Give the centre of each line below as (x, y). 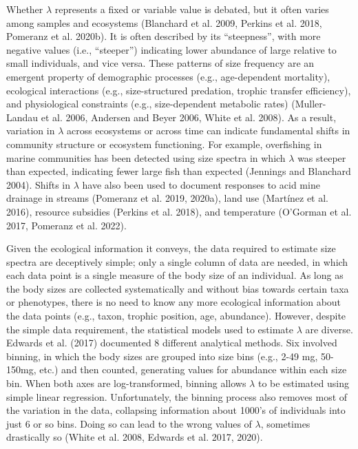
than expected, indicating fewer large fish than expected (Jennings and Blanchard (179, 171)
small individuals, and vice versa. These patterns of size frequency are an (160, 63)
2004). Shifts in (39, 184)
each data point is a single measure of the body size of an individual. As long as (175, 275)
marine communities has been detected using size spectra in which (146, 157)
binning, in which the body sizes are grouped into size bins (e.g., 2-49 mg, (162, 356)
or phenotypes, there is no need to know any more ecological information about (174, 302)
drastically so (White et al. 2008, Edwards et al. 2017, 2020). (135, 437)
